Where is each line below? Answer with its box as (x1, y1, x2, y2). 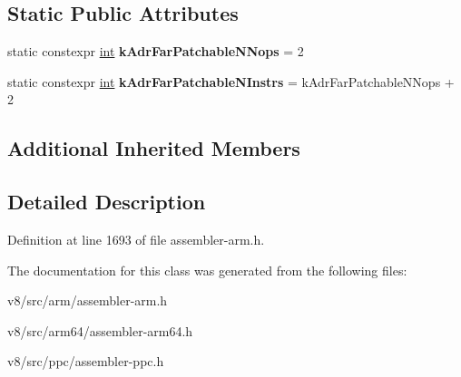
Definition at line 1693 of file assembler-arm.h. (7, 229, 265, 248)
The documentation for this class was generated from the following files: (7, 260, 407, 279)
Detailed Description (7, 188, 206, 216)
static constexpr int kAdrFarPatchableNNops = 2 (7, 42, 304, 61)
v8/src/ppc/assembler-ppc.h (7, 352, 164, 371)
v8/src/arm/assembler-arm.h (7, 291, 168, 310)
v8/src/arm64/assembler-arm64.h (7, 321, 193, 340)
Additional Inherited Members (7, 134, 300, 162)
